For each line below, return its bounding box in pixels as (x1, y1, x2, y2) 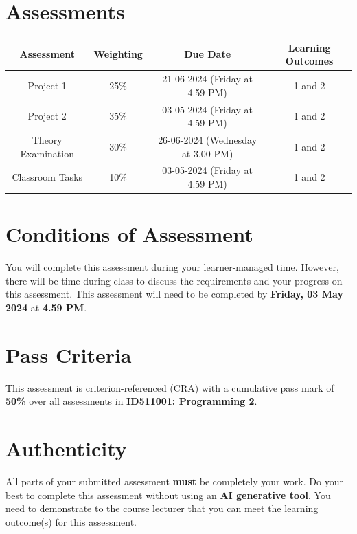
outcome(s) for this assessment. (5, 514, 137, 529)
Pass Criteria (5, 340, 132, 368)
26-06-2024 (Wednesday (158, 132, 257, 146)
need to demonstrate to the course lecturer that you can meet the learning (5, 501, 319, 515)
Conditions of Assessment (5, 220, 253, 248)
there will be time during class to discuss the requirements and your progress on (5, 273, 343, 287)
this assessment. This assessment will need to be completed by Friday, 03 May (5, 287, 343, 301)
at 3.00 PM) (181, 146, 233, 160)
